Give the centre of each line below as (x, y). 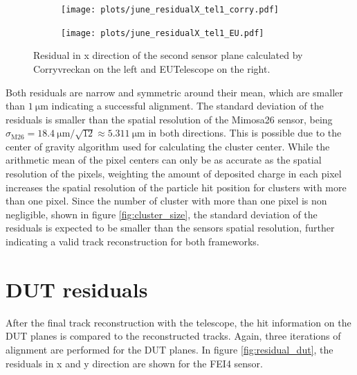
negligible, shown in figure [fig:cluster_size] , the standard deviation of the (162, 214)
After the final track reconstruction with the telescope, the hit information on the (178, 322)
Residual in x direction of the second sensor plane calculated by (168, 55)
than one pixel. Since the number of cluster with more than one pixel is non (166, 201)
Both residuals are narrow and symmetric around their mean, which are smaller (174, 92)
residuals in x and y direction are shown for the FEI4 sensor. (134, 363)
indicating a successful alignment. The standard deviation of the (187, 106)
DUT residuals (77, 289)
